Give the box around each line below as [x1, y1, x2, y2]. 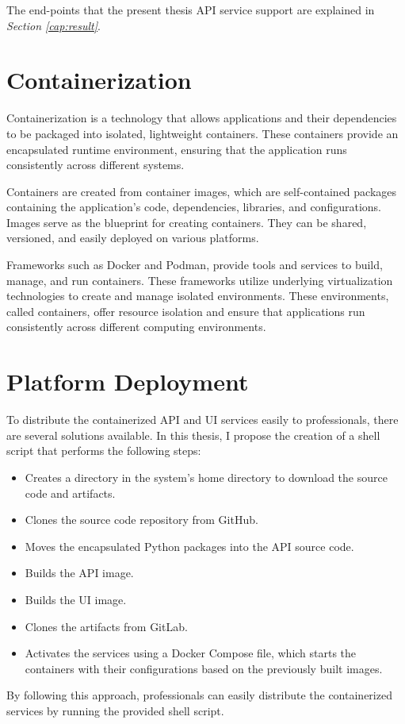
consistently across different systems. [6, 156, 185, 173]
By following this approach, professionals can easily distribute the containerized [6, 687, 392, 703]
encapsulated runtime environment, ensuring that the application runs [6, 141, 347, 157]
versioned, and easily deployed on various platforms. [6, 229, 259, 246]
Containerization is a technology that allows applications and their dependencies [6, 110, 397, 126]
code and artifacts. [25, 484, 116, 501]
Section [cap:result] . [6, 17, 101, 33]
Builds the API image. [25, 564, 134, 581]
